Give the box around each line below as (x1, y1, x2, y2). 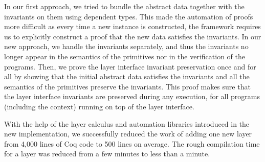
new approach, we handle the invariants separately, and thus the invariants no (4, 41, 249, 52)
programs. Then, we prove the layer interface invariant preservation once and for (4, 61, 256, 72)
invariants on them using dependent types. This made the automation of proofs (4, 11, 253, 21)
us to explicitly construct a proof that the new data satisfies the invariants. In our (4, 31, 261, 41)
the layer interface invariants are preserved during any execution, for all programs (4, 91, 260, 102)
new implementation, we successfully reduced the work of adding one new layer (4, 128, 252, 139)
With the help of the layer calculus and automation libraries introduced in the (4, 118, 250, 129)
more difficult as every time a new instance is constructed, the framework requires (4, 21, 261, 32)
